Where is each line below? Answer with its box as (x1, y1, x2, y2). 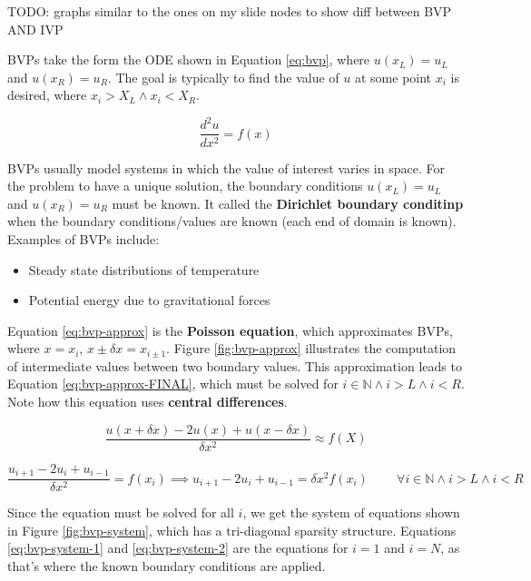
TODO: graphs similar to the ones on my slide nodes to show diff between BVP (7, 2, 452, 20)
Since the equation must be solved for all (7, 503, 234, 522)
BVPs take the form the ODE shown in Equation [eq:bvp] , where (7, 50, 370, 69)
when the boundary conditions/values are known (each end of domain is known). (7, 212, 457, 231)
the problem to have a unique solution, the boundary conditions (7, 176, 363, 195)
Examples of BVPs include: (7, 229, 160, 248)
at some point (354, 67, 432, 86)
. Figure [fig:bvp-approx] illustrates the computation (166, 339, 457, 358)
